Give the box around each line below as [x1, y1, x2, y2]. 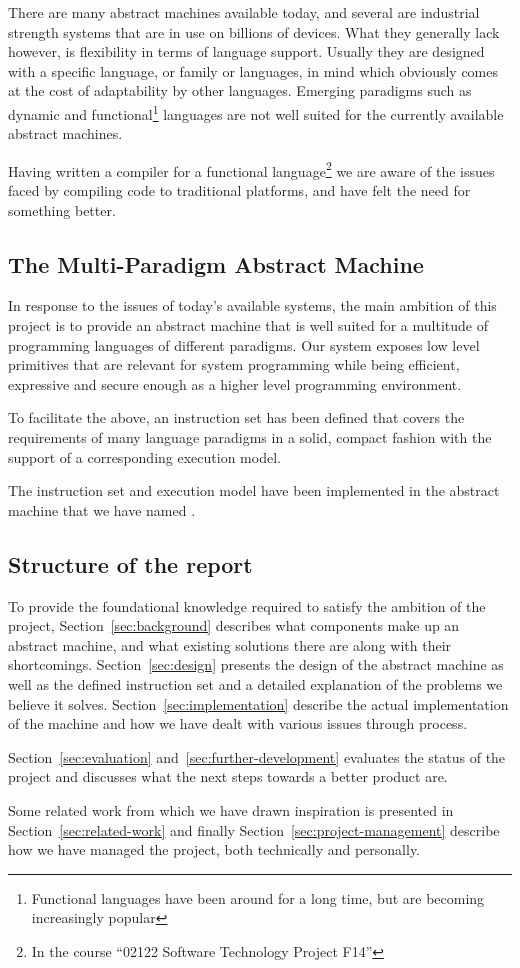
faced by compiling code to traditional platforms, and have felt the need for [8, 180, 471, 201]
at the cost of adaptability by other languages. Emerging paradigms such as [8, 80, 472, 101]
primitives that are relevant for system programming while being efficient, [8, 354, 460, 375]
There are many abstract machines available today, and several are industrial [8, 2, 480, 22]
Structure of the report [8, 548, 253, 579]
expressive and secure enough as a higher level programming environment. [8, 373, 462, 394]
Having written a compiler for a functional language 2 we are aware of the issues [8, 157, 495, 181]
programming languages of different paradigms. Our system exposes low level [8, 334, 480, 355]
